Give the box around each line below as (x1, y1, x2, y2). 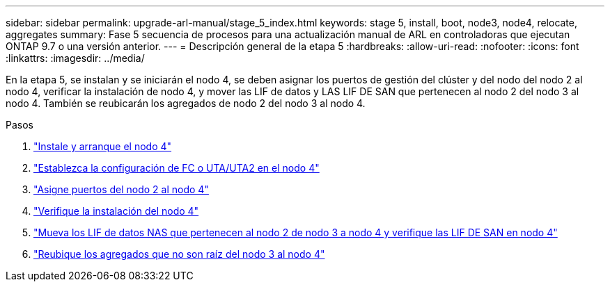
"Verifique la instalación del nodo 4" (33, 205, 199, 217)
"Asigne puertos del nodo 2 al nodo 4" (33, 183, 209, 195)
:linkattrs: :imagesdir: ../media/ (6, 52, 145, 64)
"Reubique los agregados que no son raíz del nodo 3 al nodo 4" (33, 248, 325, 260)
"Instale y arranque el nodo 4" (33, 140, 172, 152)
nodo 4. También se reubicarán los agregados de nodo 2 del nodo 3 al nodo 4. (6, 97, 366, 109)
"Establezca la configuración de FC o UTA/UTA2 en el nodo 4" (33, 162, 320, 174)
